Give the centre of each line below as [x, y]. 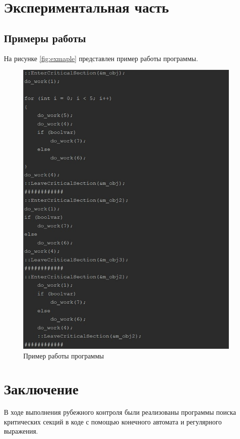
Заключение [41, 389]
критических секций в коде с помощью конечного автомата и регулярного [113, 421]
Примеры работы [45, 38]
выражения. [21, 431]
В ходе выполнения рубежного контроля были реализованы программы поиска [120, 412]
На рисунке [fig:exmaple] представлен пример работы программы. [101, 58]
